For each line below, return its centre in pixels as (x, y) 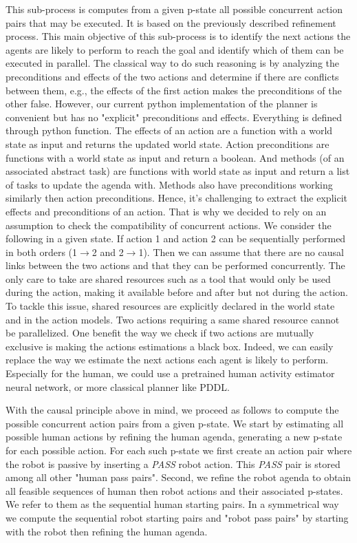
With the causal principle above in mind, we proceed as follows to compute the (172, 410)
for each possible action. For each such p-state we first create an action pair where (179, 450)
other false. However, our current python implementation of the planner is (162, 104)
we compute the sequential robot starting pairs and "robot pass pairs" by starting (177, 517)
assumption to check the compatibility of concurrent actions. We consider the (169, 225)
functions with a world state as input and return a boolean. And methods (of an (175, 157)
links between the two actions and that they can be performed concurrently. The (175, 265)
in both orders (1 (42, 252)
